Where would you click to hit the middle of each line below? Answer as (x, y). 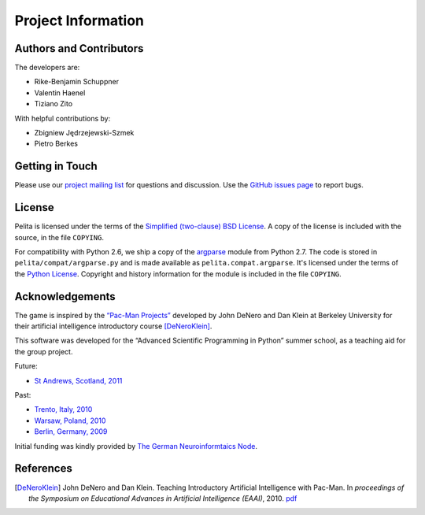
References (43, 469)
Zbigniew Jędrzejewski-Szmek (84, 133)
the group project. (44, 351)
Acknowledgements (65, 296)
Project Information (79, 20)
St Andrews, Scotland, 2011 (78, 380)
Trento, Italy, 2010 (63, 409)
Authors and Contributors (79, 48)
